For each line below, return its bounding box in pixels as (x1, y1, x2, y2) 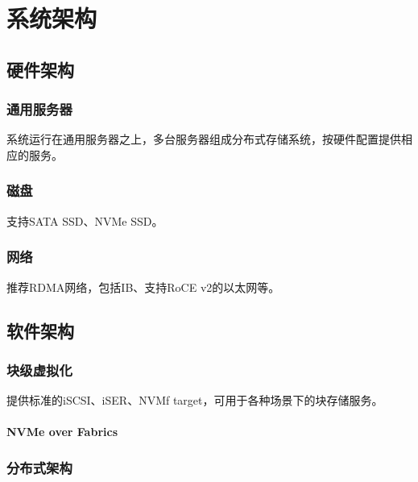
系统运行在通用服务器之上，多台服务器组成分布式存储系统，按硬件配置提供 (6, 131, 401, 148)
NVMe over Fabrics (6, 423, 118, 440)
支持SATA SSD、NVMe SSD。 (6, 212, 163, 229)
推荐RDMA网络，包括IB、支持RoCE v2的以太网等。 (6, 278, 280, 295)
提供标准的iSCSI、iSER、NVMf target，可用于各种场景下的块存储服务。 (6, 392, 383, 409)
